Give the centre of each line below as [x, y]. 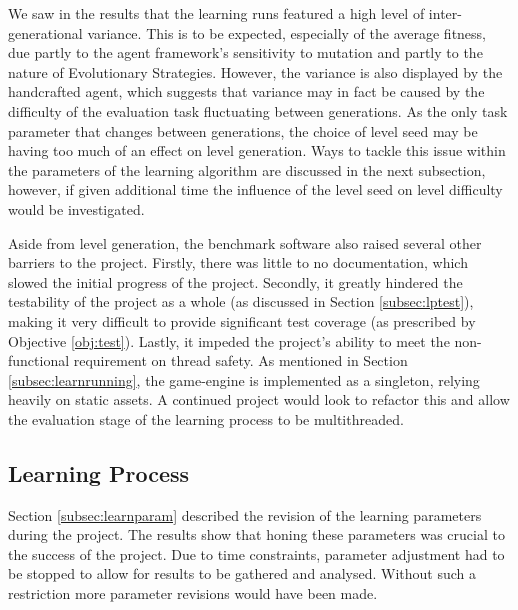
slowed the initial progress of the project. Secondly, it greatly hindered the [235, 281]
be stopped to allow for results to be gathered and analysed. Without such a [242, 573]
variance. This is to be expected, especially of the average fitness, [287, 32]
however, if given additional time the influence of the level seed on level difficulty [255, 189]
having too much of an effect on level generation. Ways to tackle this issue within [257, 150]
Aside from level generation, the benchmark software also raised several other [245, 242]
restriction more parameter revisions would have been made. [193, 593]
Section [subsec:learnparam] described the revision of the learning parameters [245, 514]
